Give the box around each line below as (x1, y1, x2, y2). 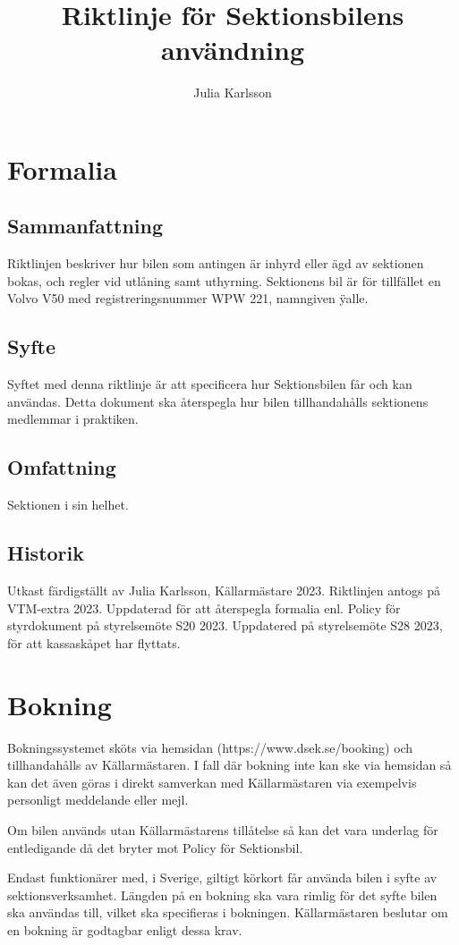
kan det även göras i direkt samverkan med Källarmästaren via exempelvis (7, 772, 417, 791)
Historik (7, 539, 84, 567)
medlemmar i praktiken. (7, 409, 139, 428)
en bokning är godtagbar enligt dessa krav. (7, 920, 242, 939)
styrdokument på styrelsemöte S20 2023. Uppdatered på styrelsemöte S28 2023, (7, 616, 443, 635)
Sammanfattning (7, 212, 164, 240)
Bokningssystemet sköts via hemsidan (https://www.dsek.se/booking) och (7, 738, 413, 756)
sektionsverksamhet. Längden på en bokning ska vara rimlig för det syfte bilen (7, 885, 438, 904)
